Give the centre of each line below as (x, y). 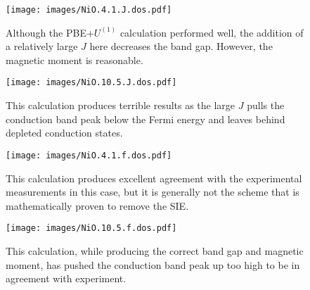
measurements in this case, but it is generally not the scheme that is (153, 192)
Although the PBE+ (50, 32)
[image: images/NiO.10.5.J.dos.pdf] (91, 83)
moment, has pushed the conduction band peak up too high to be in (153, 264)
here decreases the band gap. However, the (181, 46)
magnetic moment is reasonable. (75, 59)
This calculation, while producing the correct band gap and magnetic (155, 250)
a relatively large (42, 46)
